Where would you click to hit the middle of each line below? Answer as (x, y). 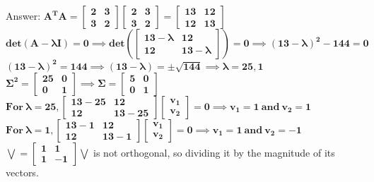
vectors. (22, 172)
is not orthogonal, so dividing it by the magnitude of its (214, 152)
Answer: (23, 16)
